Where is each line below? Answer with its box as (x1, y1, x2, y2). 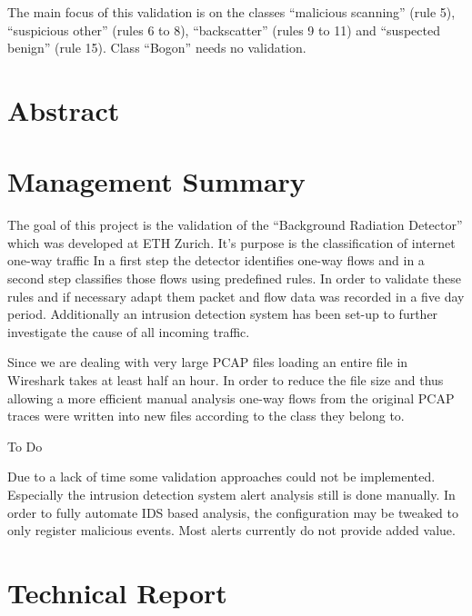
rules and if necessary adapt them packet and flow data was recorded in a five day (7, 286, 465, 305)
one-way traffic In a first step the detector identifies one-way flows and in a (7, 251, 425, 270)
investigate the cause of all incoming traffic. (7, 322, 250, 341)
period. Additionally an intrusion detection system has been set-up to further (7, 304, 438, 323)
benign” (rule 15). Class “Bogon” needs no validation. (7, 38, 306, 57)
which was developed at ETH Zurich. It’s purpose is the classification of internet (7, 233, 456, 252)
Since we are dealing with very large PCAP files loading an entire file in (7, 353, 408, 372)
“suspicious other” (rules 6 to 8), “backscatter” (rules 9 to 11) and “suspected (7, 20, 440, 39)
